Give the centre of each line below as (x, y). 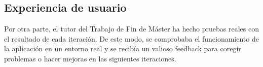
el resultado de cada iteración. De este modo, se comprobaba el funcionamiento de (131, 38)
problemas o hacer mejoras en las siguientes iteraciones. (90, 58)
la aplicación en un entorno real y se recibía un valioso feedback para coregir (123, 48)
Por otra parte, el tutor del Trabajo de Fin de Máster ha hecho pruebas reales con (131, 29)
